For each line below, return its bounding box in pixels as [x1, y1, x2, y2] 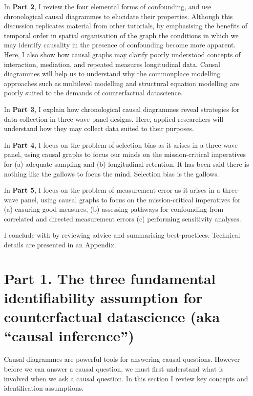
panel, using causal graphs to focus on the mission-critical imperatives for [21, 194, 241, 204]
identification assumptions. [4, 383, 84, 393]
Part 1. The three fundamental [4, 268, 216, 288]
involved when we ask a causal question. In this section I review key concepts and [4, 373, 248, 383]
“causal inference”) [4, 326, 134, 346]
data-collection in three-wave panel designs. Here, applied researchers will [4, 113, 224, 124]
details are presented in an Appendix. [4, 240, 116, 250]
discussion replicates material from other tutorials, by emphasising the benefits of [4, 21, 248, 31]
